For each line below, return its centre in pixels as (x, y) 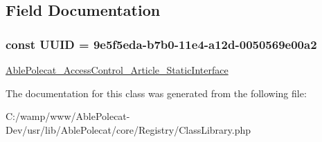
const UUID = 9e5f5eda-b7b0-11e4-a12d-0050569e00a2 (161, 44)
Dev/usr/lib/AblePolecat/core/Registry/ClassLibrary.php (128, 129)
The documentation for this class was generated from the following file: (156, 93)
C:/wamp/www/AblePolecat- (68, 116)
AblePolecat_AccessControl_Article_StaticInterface (117, 70)
